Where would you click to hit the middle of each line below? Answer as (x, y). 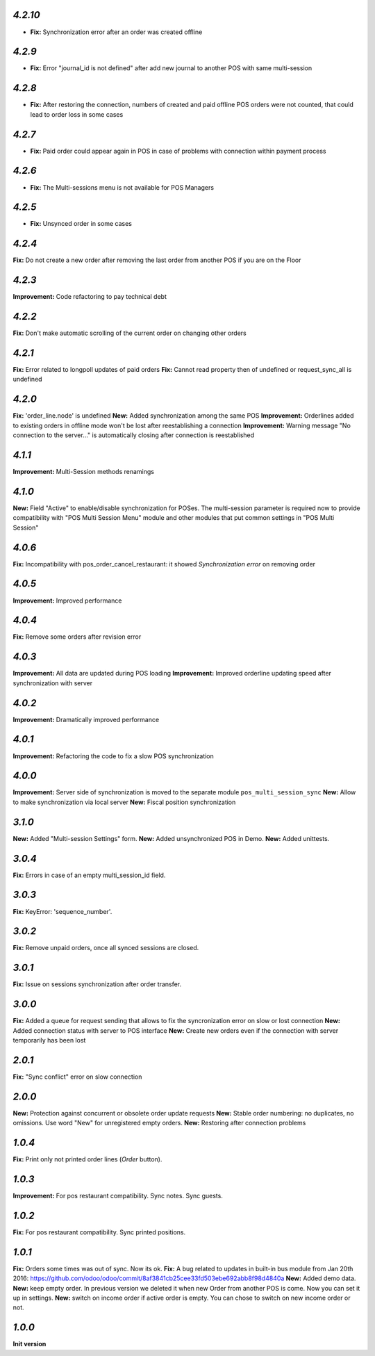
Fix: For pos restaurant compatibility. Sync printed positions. (99, 1232)
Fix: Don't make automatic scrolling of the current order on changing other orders (130, 333)
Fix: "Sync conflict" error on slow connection (77, 1077)
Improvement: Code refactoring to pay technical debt (90, 297)
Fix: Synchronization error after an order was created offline (116, 32)
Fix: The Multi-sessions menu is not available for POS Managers (122, 187)
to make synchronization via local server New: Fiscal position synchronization (124, 802)
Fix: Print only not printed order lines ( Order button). (87, 1159)
